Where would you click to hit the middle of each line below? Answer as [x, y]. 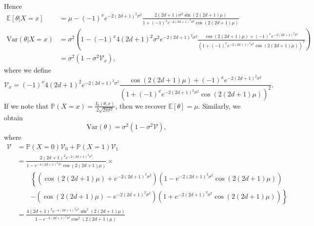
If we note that [26, 105]
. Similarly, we [219, 105]
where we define [28, 70]
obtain [13, 117]
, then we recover [141, 105]
